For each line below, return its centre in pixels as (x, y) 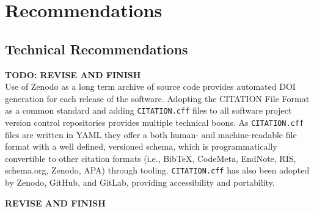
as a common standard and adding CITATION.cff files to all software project (148, 110)
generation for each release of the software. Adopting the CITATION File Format (157, 98)
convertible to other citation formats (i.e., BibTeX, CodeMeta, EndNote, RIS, (151, 158)
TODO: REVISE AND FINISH (73, 74)
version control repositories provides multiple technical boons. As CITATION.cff (155, 122)
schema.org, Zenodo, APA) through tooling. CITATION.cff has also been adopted (157, 170)
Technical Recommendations (97, 49)
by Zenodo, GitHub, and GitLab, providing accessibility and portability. (140, 182)
